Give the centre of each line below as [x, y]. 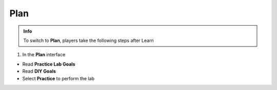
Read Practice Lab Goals [49, 64]
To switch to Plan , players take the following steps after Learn [88, 40]
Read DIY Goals [39, 71]
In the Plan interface [44, 55]
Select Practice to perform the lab [58, 78]
